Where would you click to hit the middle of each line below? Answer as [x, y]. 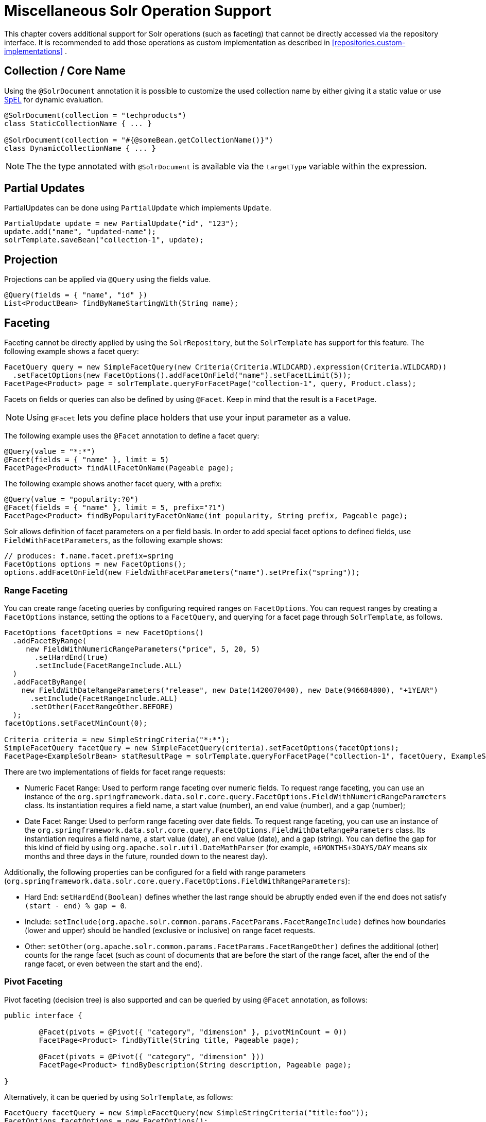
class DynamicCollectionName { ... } [80, 148]
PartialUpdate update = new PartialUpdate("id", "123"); [121, 224]
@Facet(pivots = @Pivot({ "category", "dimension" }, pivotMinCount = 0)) [193, 1032]
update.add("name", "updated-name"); [80, 232]
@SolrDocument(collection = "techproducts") [96, 115]
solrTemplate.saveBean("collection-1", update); [104, 240]
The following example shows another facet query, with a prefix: [113, 484]
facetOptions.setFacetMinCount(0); [76, 723]
